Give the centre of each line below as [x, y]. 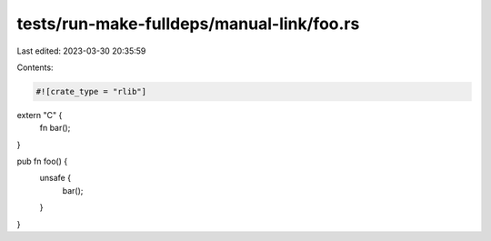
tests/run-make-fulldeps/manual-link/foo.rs [188, 24]
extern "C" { [40, 115]
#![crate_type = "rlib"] [91, 91]
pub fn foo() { [42, 161]
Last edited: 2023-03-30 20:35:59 [81, 51]
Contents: [35, 67]
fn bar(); [55, 128]
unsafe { [55, 178]
